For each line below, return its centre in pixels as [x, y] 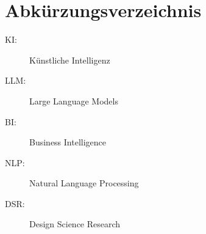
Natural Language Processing [84, 183]
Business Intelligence [68, 142]
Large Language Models [74, 101]
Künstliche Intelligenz [70, 60]
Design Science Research [75, 224]
